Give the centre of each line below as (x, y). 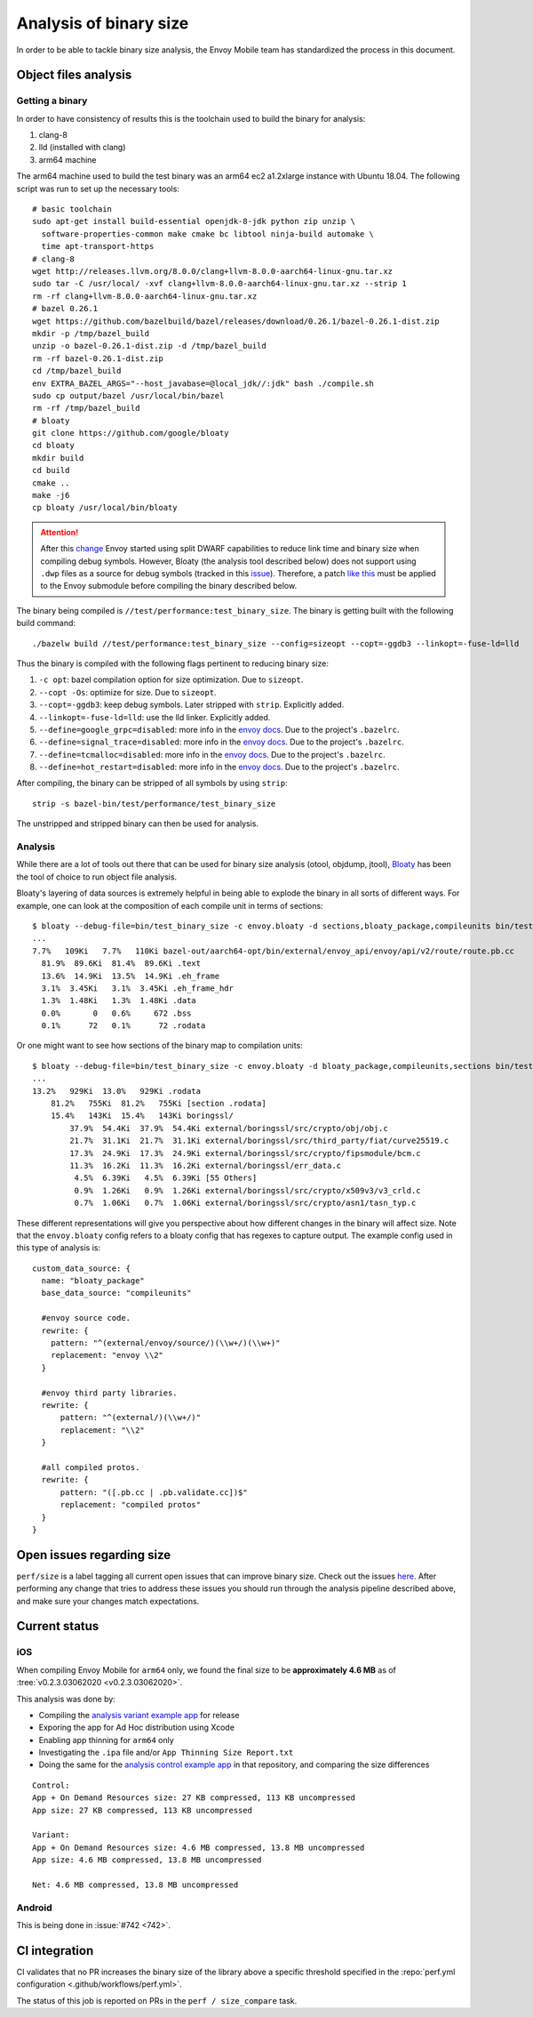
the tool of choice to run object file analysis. (97, 877)
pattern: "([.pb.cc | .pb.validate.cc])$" (154, 1492)
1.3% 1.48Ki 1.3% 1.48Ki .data (119, 1001)
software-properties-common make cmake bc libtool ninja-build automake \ (208, 234)
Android (34, 1908)
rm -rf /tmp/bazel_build (86, 408)
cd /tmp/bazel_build (77, 371)
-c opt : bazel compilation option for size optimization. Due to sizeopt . (171, 679)
